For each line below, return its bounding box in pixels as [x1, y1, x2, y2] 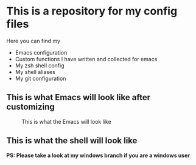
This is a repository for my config [6, 4, 178, 18]
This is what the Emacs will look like [21, 118, 111, 125]
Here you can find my [6, 37, 61, 44]
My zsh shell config [15, 62, 65, 69]
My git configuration [15, 75, 66, 82]
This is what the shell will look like [6, 135, 138, 146]
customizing [6, 102, 55, 112]
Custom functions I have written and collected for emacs [15, 55, 158, 62]
